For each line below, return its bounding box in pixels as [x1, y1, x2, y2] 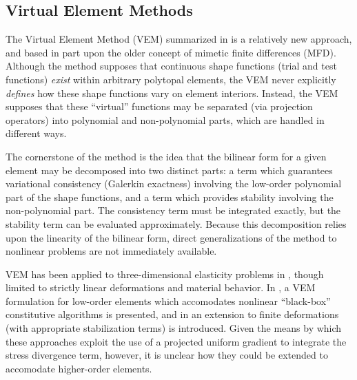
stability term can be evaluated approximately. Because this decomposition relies [6, 216, 347, 231]
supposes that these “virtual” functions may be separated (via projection [6, 99, 313, 114]
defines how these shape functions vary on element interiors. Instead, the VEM [6, 85, 338, 100]
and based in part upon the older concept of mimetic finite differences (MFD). [6, 45, 336, 59]
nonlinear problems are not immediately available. [6, 244, 217, 258]
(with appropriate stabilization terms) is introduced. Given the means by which [6, 321, 342, 335]
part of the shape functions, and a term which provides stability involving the [6, 189, 334, 204]
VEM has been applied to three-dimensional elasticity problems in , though [6, 266, 324, 281]
